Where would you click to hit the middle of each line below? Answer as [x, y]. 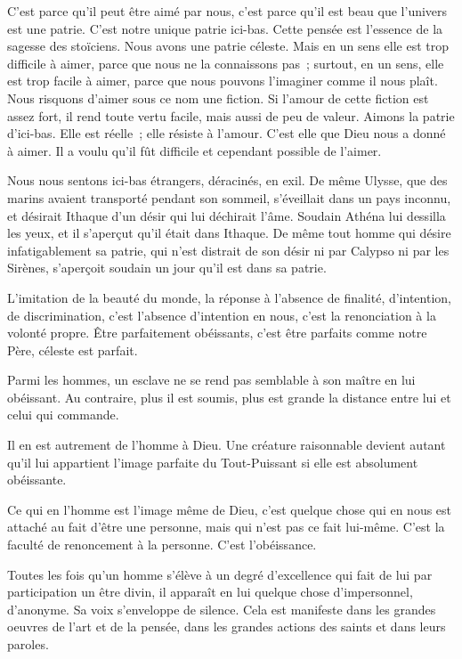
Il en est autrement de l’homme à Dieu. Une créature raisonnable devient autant [227, 445]
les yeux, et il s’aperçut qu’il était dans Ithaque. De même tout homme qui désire [229, 233]
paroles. [28, 644]
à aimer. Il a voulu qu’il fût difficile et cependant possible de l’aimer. [195, 150]
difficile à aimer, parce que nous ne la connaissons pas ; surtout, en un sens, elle [226, 63]
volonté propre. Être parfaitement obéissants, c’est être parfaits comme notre [217, 333]
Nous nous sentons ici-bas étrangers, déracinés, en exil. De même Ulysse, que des [227, 180]
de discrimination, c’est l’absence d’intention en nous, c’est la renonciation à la [222, 315]
